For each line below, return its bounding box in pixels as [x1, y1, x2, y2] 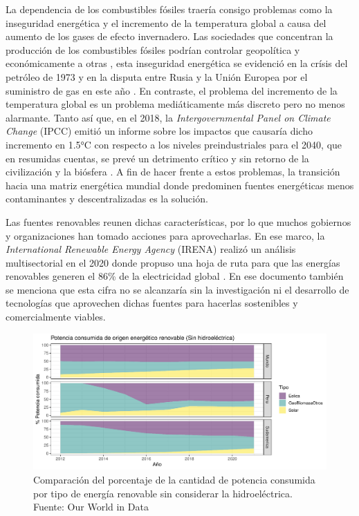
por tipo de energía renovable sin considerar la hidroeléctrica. [33, 486, 293, 500]
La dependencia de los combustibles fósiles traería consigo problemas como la [6, 2, 333, 16]
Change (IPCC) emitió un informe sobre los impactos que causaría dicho [6, 124, 313, 138]
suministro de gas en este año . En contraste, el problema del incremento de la [6, 83, 338, 97]
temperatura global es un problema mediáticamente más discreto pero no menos [6, 97, 345, 111]
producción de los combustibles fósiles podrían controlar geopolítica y [6, 42, 300, 57]
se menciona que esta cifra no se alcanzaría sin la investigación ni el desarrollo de [6, 282, 349, 296]
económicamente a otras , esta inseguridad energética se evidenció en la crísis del [6, 56, 348, 70]
